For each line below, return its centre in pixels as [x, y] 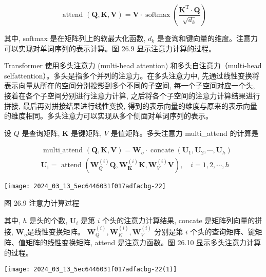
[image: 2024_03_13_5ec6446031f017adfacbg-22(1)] [91, 269]
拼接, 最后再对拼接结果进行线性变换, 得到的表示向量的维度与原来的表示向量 [131, 105]
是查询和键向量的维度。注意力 [207, 38]
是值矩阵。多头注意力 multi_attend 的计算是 [185, 133]
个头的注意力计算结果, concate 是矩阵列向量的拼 [182, 220]
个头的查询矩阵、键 [223, 232]
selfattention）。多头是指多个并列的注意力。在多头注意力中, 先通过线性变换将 [132, 75]
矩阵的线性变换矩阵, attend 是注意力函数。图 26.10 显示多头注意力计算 [143, 242]
